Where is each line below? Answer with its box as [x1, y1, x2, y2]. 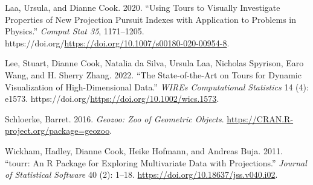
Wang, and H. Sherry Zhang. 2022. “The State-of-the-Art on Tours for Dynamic [5, 68, 302, 81]
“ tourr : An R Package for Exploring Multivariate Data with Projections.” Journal [5, 156, 307, 169]
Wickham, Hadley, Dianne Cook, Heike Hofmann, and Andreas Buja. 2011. [5, 144, 283, 157]
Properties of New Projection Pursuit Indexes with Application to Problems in [5, 13, 296, 25]
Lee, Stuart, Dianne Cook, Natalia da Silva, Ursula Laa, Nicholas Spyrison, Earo [5, 57, 304, 69]
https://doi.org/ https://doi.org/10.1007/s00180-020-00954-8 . [5, 36, 230, 49]
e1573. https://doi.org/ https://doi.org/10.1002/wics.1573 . [5, 92, 219, 105]
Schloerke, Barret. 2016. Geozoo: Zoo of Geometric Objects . [5, 112, 224, 125]
